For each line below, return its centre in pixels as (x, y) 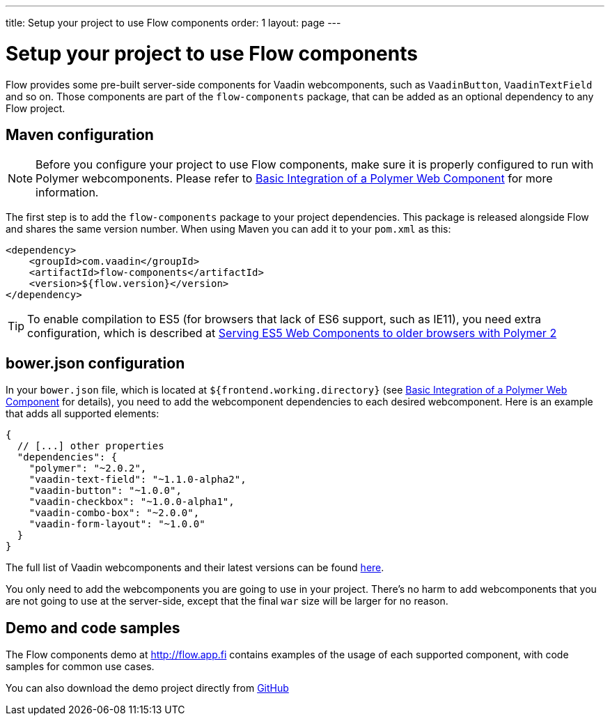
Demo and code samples (93, 628)
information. (67, 193)
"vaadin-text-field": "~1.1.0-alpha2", (138, 480)
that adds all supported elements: (83, 414)
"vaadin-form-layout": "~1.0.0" (117, 524)
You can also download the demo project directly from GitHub (147, 688)
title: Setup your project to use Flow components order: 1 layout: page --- (173, 23)
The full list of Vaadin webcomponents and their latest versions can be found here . (195, 568)
